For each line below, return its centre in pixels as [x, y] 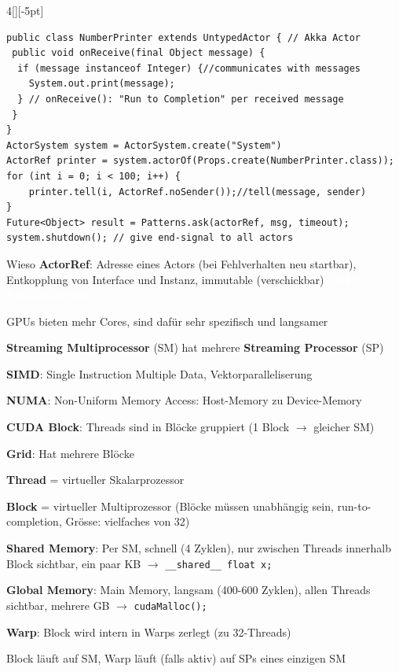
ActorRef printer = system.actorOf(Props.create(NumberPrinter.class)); [200, 161]
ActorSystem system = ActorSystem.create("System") [144, 145]
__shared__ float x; [219, 565]
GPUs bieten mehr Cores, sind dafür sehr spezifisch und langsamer [167, 321]
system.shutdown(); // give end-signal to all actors [150, 238]
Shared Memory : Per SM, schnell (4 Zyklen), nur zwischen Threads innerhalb [199, 548]
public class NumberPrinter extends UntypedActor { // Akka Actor [184, 37]
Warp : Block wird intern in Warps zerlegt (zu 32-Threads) [149, 631]
